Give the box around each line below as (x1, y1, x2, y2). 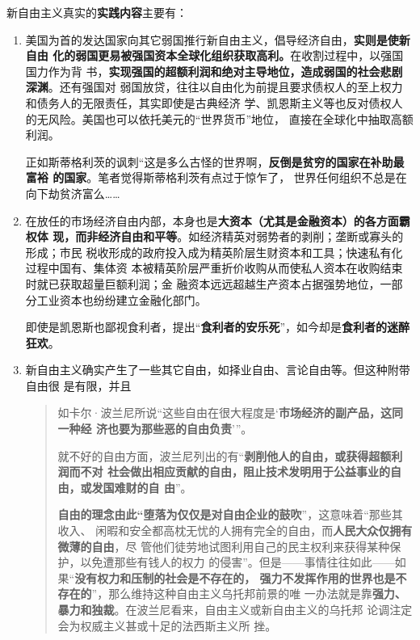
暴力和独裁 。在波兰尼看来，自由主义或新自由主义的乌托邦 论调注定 (57, 601, 413, 617)
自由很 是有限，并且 (25, 377, 132, 394)
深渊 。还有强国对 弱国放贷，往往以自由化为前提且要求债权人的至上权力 (25, 78, 403, 95)
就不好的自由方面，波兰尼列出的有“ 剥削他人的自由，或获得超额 (57, 447, 392, 464)
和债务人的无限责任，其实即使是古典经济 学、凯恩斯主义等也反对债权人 (25, 94, 403, 111)
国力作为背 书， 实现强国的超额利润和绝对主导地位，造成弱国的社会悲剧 (25, 62, 403, 79)
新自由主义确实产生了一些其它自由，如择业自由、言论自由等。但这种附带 (25, 361, 410, 378)
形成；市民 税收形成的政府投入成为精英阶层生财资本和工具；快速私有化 (25, 243, 403, 260)
